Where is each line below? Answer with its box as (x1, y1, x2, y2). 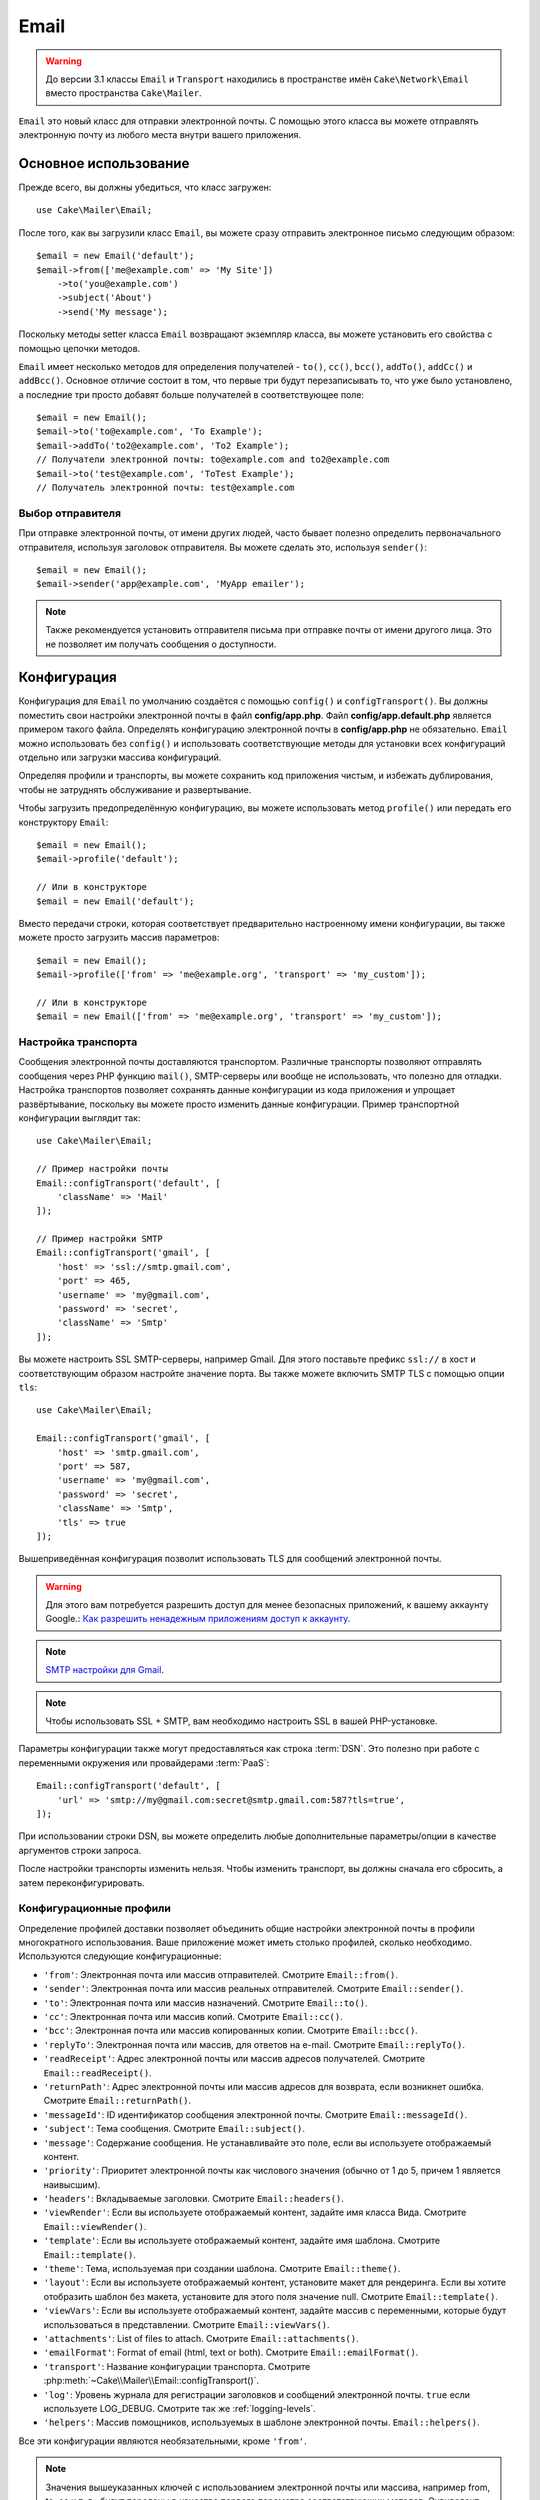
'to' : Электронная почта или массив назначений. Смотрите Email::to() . (43, 1996, 368, 2009)
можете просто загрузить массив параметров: (18, 931, 220, 944)
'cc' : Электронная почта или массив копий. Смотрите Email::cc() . (43, 2011, 344, 2023)
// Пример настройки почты (36, 1163, 169, 1175)
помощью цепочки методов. (18, 342, 141, 354)
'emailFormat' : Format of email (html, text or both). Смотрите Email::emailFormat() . (43, 2346, 419, 2359)
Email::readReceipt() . (43, 2066, 152, 2079)
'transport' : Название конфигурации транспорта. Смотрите (43, 2360, 311, 2372)
